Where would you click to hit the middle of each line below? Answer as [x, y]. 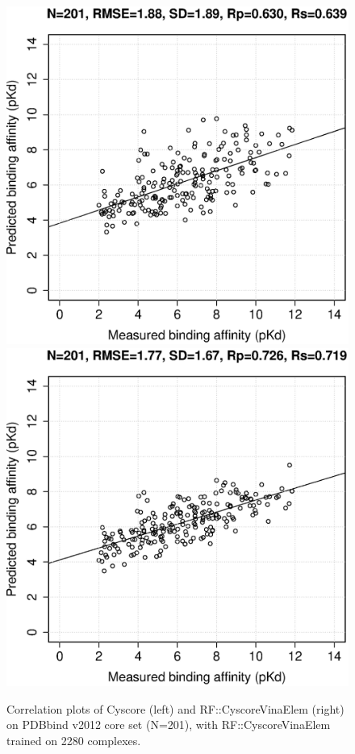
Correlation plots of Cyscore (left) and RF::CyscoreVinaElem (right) [175, 708]
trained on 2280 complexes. [74, 740]
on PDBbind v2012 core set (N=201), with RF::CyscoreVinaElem [169, 725]
